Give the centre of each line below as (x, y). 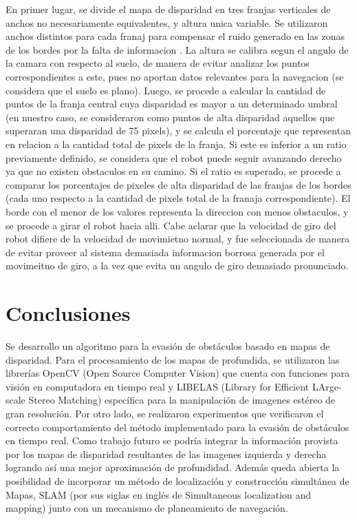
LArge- (327, 386)
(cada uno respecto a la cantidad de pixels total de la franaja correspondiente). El (178, 198)
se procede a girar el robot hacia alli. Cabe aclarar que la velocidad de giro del (171, 225)
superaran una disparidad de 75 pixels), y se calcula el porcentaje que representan (178, 131)
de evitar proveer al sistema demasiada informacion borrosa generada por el (165, 252)
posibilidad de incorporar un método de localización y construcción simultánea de (177, 480)
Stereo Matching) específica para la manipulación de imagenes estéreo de (182, 400)
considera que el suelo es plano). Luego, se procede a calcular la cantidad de (166, 90)
